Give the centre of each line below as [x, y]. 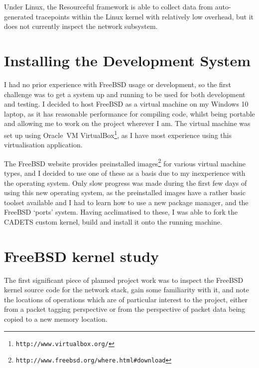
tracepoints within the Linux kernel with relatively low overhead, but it [144, 16]
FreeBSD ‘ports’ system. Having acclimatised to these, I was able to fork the [121, 212]
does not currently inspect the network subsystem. [81, 26]
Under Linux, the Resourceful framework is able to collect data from [109, 6]
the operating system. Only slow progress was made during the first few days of [126, 183]
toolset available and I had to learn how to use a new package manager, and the [126, 202]
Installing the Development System [128, 60]
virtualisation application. [43, 145]
